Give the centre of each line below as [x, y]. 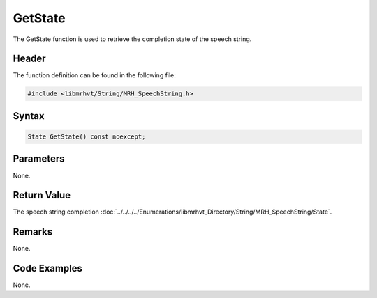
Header [29, 59]
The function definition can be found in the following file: [94, 75]
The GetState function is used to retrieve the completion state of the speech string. [132, 39]
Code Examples [48, 268]
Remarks [33, 232]
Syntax [29, 116]
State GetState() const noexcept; [87, 137]
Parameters [39, 159]
